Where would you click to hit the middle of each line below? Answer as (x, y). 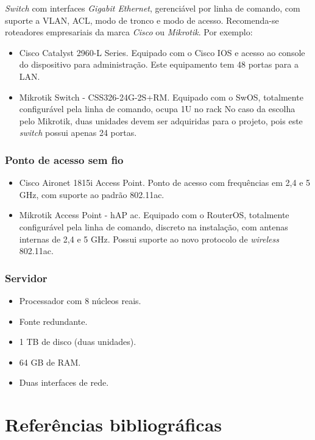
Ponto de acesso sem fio (64, 159)
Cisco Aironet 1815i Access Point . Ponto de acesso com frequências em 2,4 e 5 (165, 183)
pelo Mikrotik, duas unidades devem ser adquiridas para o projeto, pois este (161, 120)
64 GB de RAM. (50, 362)
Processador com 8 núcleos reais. (80, 300)
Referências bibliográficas (114, 424)
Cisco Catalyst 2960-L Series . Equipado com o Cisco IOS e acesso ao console (162, 52)
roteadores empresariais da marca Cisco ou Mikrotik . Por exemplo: (129, 32)
